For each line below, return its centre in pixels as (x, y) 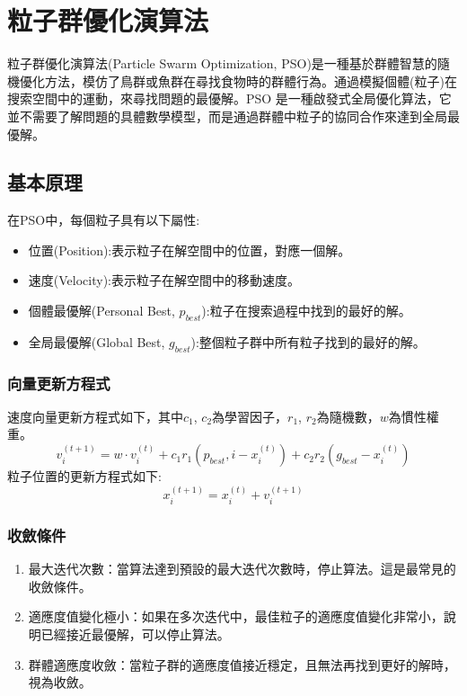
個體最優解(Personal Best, (101, 311)
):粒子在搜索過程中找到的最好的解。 (306, 311)
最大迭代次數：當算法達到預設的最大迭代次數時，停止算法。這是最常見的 (242, 569)
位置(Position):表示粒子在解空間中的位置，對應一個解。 (189, 250)
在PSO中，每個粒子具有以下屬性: (104, 220)
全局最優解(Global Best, (97, 341)
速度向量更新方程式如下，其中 (95, 416)
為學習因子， (250, 416)
